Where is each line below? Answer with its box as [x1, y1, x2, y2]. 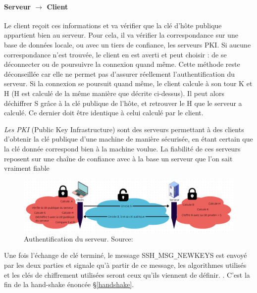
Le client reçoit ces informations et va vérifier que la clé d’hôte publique [4, 20, 222, 30]
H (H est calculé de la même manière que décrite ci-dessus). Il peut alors [4, 88, 224, 98]
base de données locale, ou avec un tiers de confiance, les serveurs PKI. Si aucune [4, 39, 251, 49]
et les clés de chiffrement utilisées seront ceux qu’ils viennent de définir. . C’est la [4, 269, 250, 280]
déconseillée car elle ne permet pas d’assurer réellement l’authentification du [4, 68, 235, 79]
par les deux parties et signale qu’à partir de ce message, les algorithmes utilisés [4, 259, 247, 270]
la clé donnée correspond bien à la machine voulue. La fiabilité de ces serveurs [4, 143, 241, 153]
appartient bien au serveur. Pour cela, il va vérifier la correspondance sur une [4, 30, 238, 40]
